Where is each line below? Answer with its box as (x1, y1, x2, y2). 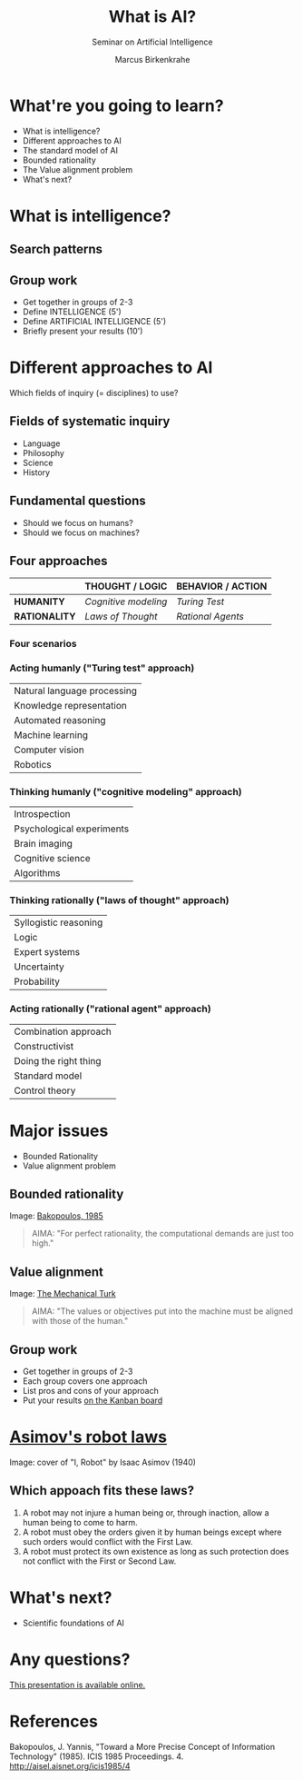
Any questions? (9, 1649, 131, 1669)
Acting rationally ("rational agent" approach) (9, 1002, 211, 1015)
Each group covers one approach (22, 1375, 148, 1387)
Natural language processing (14, 684, 138, 697)
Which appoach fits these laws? (9, 1483, 195, 1498)
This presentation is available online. (9, 1679, 146, 1690)
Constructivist (14, 1039, 74, 1052)
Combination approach (14, 1025, 112, 1038)
